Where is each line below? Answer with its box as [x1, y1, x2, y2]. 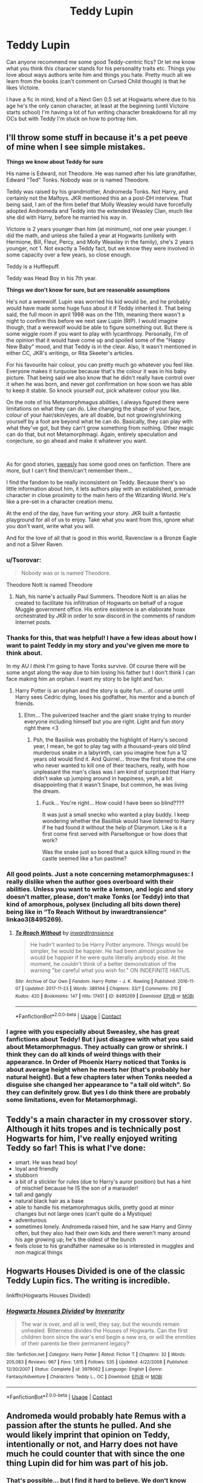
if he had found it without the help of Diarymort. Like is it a [42, 824, 187, 831]
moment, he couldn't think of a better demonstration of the [30, 960, 176, 967]
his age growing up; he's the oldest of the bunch [14, 1236, 136, 1243]
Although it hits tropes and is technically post [6, 1124, 181, 1134]
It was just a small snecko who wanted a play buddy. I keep [42, 811, 190, 818]
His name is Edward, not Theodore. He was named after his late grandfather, [6, 169, 197, 177]
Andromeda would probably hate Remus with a [6, 1410, 186, 1421]
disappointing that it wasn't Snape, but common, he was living [33, 781, 188, 789]
